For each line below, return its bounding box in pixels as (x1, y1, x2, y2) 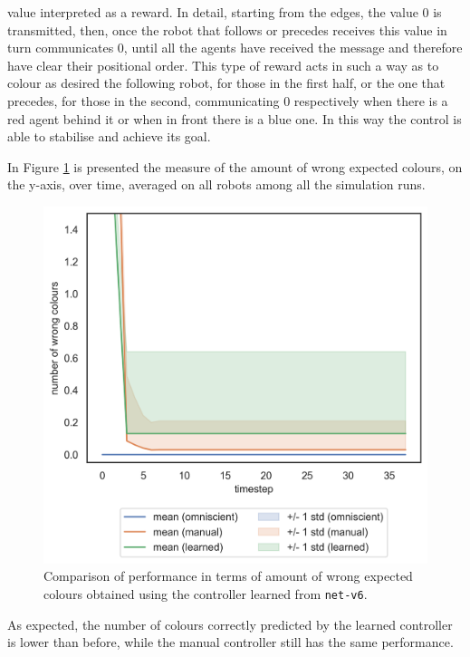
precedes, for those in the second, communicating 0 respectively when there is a (7, 91, 448, 110)
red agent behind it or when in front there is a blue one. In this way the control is (7, 109, 462, 128)
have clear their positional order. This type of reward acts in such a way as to (7, 55, 439, 74)
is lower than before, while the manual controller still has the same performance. (7, 633, 454, 652)
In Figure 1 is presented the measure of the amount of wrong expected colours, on (7, 157, 463, 176)
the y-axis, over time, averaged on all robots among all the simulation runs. (7, 175, 426, 194)
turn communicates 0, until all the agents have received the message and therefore (7, 38, 463, 57)
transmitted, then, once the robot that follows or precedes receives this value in (7, 20, 447, 39)
